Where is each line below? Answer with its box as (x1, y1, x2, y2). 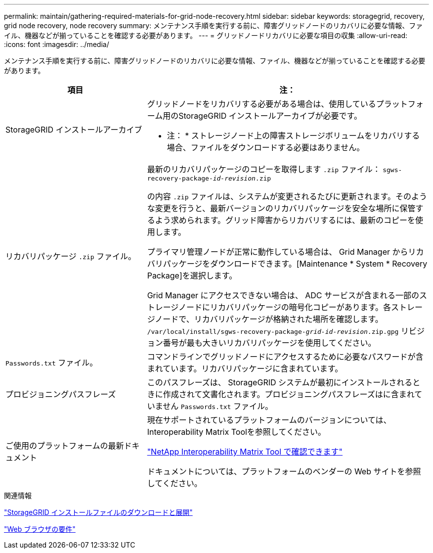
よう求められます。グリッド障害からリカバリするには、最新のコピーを (155, 215, 416, 225)
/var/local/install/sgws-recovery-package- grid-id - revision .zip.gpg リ (147, 326, 409, 336)
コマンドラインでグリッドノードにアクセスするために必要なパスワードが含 (147, 352, 424, 362)
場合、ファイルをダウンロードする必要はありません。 (167, 142, 365, 152)
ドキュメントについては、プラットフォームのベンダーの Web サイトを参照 (147, 466, 421, 476)
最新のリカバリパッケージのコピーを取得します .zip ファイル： (147, 164, 381, 174)
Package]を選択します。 (147, 271, 237, 280)
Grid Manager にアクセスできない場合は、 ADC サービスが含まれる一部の (147, 290, 419, 300)
